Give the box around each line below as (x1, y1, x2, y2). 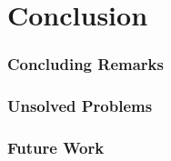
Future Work (7, 136, 105, 158)
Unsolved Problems (7, 95, 153, 117)
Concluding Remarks (7, 53, 164, 75)
